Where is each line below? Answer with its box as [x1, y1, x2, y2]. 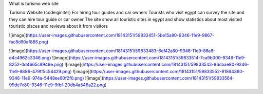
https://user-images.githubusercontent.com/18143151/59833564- [103, 75, 235, 81]
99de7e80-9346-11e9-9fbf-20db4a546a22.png [9, 82, 105, 88]
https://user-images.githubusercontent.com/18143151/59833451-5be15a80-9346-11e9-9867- [27, 32, 214, 38]
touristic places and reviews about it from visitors [9, 23, 108, 29]
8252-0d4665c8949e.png [9, 61, 62, 68]
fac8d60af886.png [9, 39, 47, 45]
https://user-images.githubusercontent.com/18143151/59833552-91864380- [91, 68, 244, 74]
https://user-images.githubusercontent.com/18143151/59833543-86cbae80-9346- [82, 61, 249, 68]
